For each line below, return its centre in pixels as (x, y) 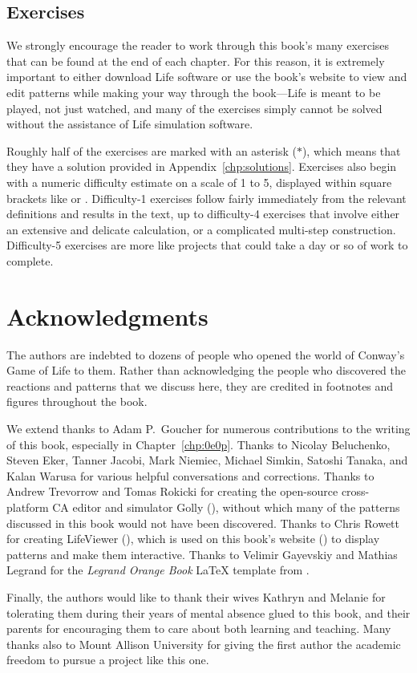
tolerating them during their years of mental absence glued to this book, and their (208, 612)
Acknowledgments (107, 316)
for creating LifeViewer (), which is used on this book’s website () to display (193, 539)
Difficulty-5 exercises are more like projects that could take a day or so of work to (207, 245)
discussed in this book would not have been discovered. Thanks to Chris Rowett (203, 523)
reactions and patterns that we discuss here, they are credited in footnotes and (200, 385)
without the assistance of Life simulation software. (130, 124)
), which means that (351, 150)
